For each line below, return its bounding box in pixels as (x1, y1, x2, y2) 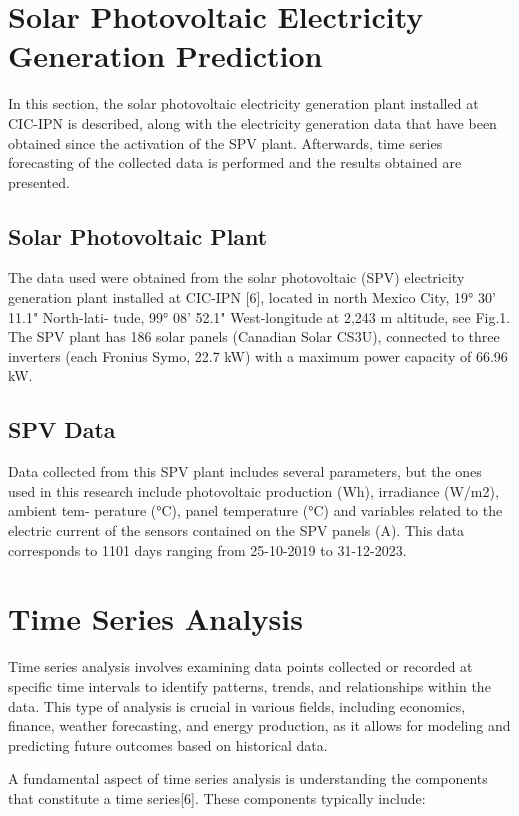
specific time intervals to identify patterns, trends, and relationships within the (8, 675, 491, 696)
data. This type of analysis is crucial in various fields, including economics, (8, 695, 466, 716)
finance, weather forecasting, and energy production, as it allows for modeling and (8, 715, 511, 736)
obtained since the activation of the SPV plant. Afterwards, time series (8, 132, 443, 153)
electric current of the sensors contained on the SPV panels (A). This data (8, 520, 465, 541)
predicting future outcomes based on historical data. (8, 734, 328, 755)
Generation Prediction (8, 35, 323, 76)
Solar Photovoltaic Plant (8, 220, 268, 251)
